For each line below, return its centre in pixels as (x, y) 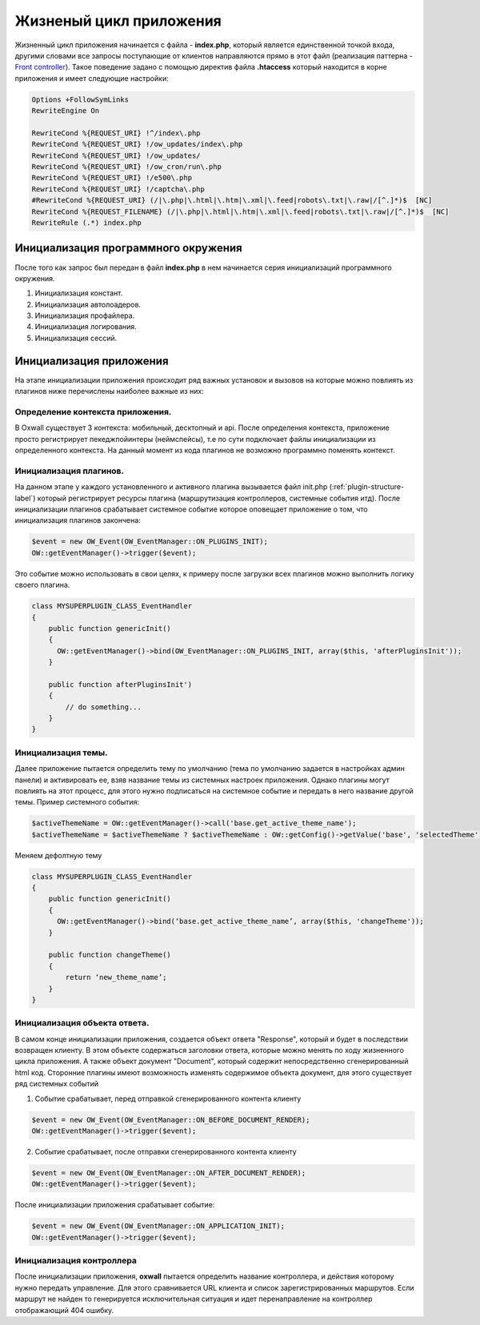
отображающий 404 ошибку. (64, 1310)
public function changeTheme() (110, 955)
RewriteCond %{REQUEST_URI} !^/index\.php (116, 133)
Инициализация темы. (61, 753)
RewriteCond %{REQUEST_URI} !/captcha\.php (118, 189)
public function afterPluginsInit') (120, 684)
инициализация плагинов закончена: (78, 520)
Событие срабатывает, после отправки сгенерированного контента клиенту (166, 1152)
